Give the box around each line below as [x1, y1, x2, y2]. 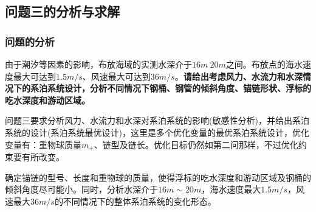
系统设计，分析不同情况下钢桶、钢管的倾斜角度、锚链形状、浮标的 [47, 82, 311, 94]
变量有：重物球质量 [5, 138, 81, 150]
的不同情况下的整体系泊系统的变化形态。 [54, 194, 216, 207]
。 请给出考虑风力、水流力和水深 [174, 69, 303, 82]
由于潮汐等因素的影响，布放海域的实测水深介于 [5, 58, 192, 70]
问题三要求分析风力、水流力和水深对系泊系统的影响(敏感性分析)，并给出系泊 [5, 114, 309, 127]
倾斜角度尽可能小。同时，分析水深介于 [5, 183, 158, 196]
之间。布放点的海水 [225, 58, 303, 70]
